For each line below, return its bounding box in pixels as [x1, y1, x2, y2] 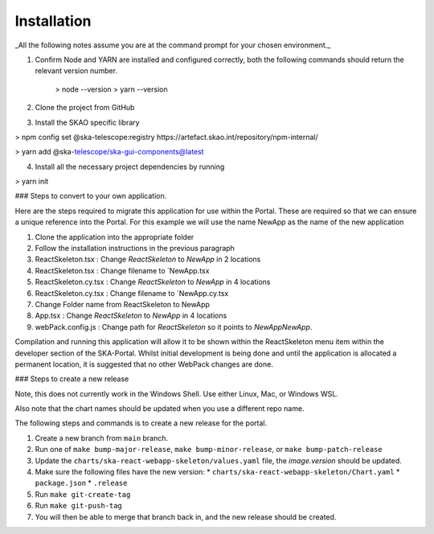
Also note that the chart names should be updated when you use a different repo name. [14, 404, 305, 413]
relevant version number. [35, 66, 118, 76]
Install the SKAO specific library [35, 117, 140, 127]
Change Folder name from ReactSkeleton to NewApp [35, 299, 211, 309]
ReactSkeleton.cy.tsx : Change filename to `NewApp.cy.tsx [35, 288, 229, 298]
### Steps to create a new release [14, 374, 129, 384]
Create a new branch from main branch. [35, 433, 169, 442]
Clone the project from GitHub [35, 103, 135, 113]
